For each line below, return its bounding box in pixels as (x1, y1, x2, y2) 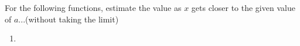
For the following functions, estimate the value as (5, 2, 182, 13)
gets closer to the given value (191, 2, 295, 13)
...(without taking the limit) (18, 13, 119, 25)
